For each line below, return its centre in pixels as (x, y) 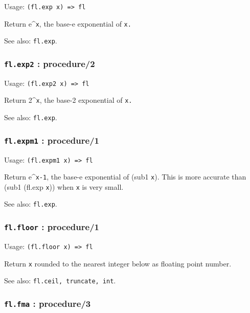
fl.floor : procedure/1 (52, 227)
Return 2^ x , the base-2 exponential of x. (68, 100)
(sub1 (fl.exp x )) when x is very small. (64, 186)
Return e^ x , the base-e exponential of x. (68, 23)
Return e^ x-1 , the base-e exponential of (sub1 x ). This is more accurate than (125, 177)
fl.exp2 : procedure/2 (50, 63)
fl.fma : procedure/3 (48, 303)
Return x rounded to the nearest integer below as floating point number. (118, 263)
